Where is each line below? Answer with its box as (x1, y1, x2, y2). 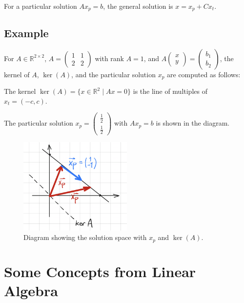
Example (4, 25, 49, 40)
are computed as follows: (167, 69, 241, 79)
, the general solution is (103, 1, 173, 11)
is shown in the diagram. (156, 118, 230, 128)
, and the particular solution (71, 69, 156, 79)
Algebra (4, 281, 58, 301)
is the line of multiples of (133, 86, 207, 96)
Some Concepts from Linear (4, 261, 196, 281)
